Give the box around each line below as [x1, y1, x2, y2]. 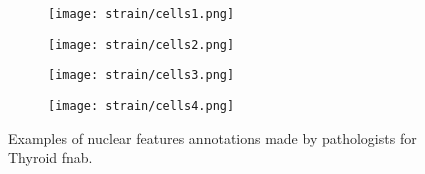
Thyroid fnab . [8, 147, 93, 168]
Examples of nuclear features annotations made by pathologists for [8, 127, 417, 148]
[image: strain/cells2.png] [48, 37, 235, 52]
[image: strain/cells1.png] [48, 7, 235, 21]
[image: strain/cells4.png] [48, 98, 235, 113]
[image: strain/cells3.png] [48, 68, 235, 83]
